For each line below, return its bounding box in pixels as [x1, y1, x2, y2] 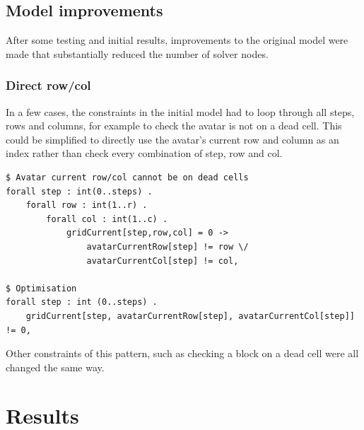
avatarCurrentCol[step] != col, [86, 255, 239, 266]
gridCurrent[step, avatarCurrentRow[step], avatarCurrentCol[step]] [25, 310, 355, 321]
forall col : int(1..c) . [46, 214, 168, 224]
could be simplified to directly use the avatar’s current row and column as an [6, 132, 339, 146]
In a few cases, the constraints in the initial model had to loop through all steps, [6, 104, 355, 119]
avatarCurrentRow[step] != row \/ [86, 241, 249, 252]
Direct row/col [6, 76, 91, 94]
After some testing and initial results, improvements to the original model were [6, 33, 348, 47]
